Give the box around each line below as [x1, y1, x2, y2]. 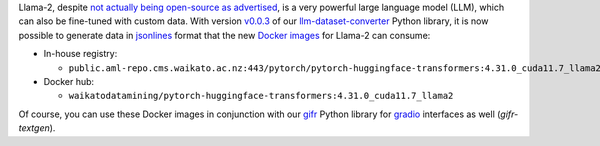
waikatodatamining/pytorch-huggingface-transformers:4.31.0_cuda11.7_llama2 [68, 90, 454, 102]
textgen [18, 122, 50, 134]
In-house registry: [43, 48, 118, 60]
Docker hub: [43, 75, 95, 87]
